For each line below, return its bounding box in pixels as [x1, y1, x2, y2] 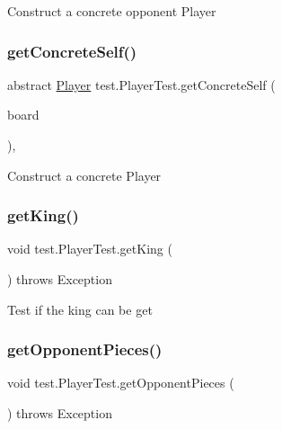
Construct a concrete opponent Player [7, 2, 216, 20]
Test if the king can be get [7, 299, 153, 318]
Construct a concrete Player [7, 165, 162, 184]
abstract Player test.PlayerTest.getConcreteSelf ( [7, 75, 276, 94]
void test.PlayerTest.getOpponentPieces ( [7, 373, 234, 392]
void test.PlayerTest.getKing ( [7, 239, 172, 258]
